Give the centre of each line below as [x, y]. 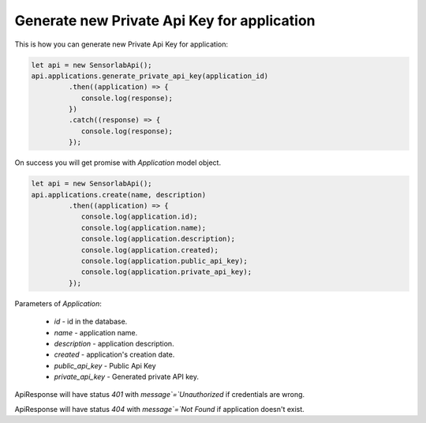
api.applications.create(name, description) [119, 195]
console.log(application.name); [144, 228]
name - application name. [96, 332]
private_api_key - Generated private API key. [126, 377]
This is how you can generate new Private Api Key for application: [121, 44]
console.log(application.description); [158, 239]
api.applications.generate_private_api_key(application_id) [150, 76]
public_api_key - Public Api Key [105, 365]
